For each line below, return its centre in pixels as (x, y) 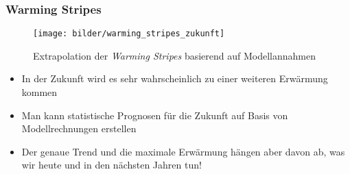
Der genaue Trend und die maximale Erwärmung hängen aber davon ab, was (183, 151)
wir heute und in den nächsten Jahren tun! (112, 165)
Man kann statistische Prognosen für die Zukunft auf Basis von (155, 115)
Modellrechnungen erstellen (79, 128)
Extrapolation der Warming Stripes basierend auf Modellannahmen (175, 55)
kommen (39, 92)
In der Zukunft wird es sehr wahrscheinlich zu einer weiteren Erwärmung (175, 78)
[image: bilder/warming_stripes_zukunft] (129, 34)
